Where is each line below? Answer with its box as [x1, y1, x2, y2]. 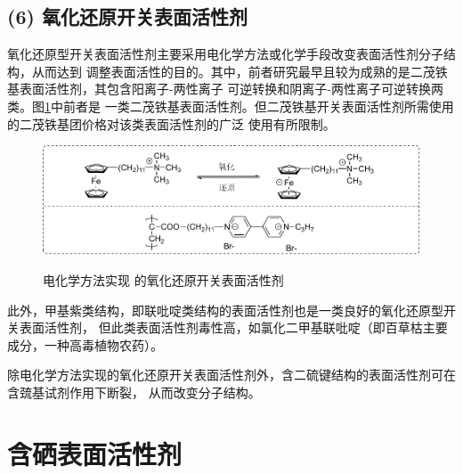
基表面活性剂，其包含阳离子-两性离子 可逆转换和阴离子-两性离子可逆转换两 [7, 79, 443, 98]
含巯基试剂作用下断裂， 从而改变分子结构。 [7, 382, 261, 401]
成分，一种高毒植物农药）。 [7, 335, 163, 354]
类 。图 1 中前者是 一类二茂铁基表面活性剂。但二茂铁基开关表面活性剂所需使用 [7, 96, 454, 115]
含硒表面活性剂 [7, 435, 183, 471]
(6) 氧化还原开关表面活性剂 [7, 3, 248, 30]
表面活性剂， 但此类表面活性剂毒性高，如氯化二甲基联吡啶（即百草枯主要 [19, 318, 448, 337]
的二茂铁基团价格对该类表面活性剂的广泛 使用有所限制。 [7, 114, 336, 133]
